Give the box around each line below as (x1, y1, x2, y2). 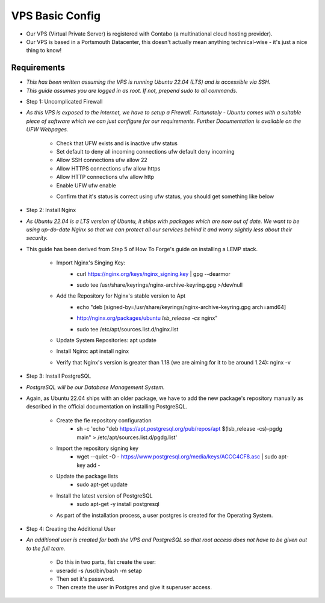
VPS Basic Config (11, 9, 101, 22)
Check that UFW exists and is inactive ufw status (56, 139, 178, 147)
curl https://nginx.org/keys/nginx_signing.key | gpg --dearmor (76, 270, 231, 277)
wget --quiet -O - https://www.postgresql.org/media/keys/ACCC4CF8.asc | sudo (76, 453, 277, 460)
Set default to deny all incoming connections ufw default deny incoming (56, 148, 235, 155)
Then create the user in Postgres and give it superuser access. (56, 584, 212, 591)
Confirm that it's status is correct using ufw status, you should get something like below (56, 193, 274, 200)
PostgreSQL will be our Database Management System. (26, 383, 165, 391)
